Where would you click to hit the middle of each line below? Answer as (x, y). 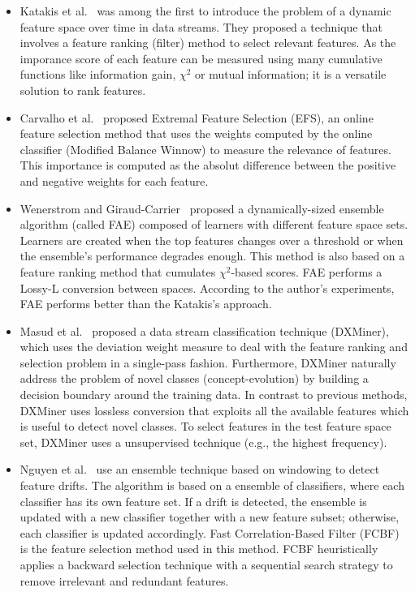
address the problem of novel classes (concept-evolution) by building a (194, 378)
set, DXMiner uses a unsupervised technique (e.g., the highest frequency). (203, 442)
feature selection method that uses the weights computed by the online (196, 133)
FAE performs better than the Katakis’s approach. (146, 304)
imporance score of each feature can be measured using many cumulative (201, 58)
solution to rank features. (83, 90)
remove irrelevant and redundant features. (124, 580)
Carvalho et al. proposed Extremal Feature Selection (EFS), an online (197, 117)
